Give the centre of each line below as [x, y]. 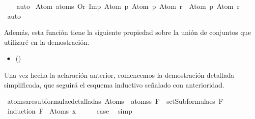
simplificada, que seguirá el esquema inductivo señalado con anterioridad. [114, 84]
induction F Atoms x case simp [70, 110]
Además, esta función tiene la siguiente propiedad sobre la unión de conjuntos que [127, 32]
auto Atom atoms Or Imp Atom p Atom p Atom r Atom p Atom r [128, 6]
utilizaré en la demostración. [47, 42]
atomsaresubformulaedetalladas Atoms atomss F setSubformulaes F [115, 101]
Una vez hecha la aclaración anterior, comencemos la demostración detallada [119, 74]
